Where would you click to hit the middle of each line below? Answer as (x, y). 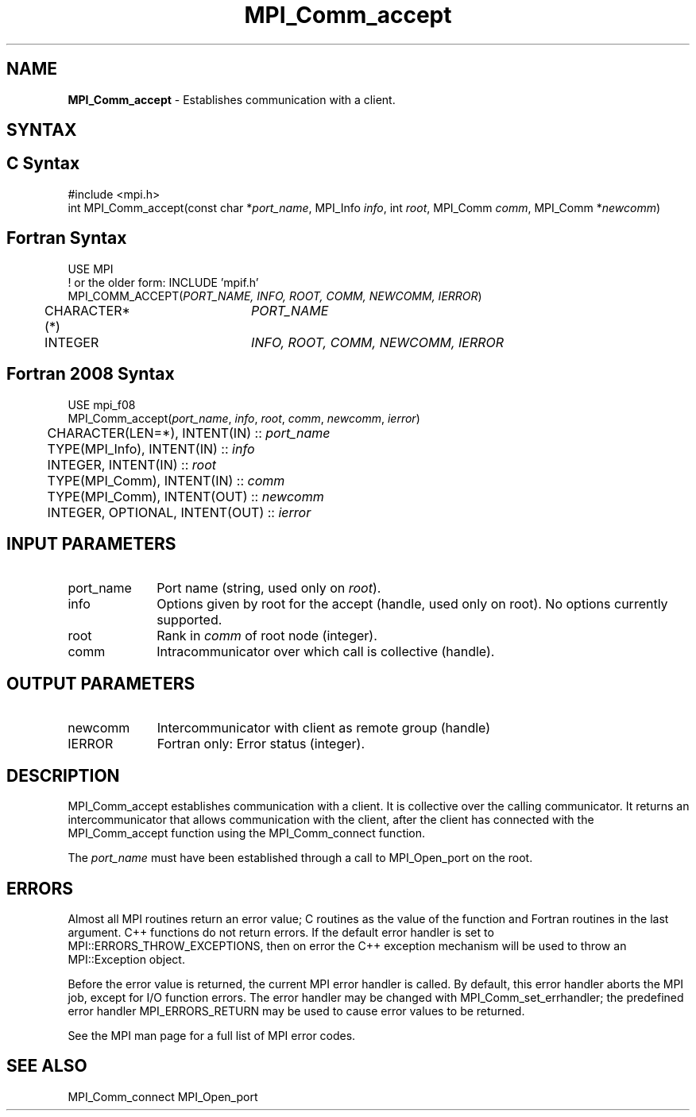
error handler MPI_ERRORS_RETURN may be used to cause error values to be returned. (296, 1011)
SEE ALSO (47, 1066)
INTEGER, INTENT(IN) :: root (131, 464)
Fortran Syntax (67, 238)
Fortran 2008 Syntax (91, 374)
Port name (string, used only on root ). (269, 588)
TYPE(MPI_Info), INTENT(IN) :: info (151, 448)
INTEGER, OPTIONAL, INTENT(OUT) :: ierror (179, 512)
